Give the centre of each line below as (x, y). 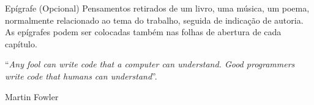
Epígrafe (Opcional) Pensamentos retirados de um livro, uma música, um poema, (157, 8)
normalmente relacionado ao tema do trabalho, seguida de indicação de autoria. (154, 20)
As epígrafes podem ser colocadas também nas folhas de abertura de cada (143, 32)
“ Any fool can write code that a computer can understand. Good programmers (150, 64)
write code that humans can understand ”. (81, 76)
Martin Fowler (32, 96)
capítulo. (21, 43)
